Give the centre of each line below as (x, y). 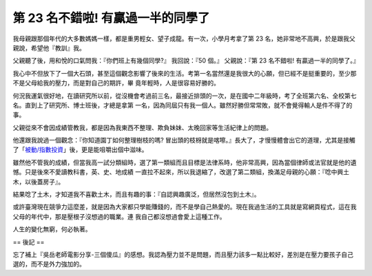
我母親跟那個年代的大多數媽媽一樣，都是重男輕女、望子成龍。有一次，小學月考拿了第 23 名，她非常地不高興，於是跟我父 (184, 39)
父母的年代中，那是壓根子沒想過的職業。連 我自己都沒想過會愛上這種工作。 (119, 216)
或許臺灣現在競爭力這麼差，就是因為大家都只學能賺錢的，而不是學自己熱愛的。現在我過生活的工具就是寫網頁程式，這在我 (185, 207)
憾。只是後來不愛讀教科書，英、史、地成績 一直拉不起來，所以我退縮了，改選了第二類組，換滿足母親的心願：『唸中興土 (181, 172)
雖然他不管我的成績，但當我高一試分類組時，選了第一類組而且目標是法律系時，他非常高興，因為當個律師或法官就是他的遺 (185, 162)
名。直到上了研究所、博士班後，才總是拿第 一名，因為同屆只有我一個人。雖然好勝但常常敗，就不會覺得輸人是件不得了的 (183, 105)
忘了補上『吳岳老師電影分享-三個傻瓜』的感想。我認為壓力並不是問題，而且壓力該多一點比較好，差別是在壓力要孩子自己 (183, 254)
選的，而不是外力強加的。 (49, 264)
